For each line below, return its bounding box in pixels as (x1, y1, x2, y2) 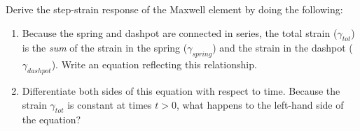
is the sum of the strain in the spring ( (22, 40, 188, 55)
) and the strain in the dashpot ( (212, 40, 353, 55)
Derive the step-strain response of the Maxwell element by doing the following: (6, 2, 343, 16)
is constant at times (67, 97, 152, 111)
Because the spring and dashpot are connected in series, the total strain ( (22, 25, 338, 40)
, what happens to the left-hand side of (176, 97, 344, 111)
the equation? (22, 112, 81, 127)
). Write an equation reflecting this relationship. (51, 57, 257, 72)
